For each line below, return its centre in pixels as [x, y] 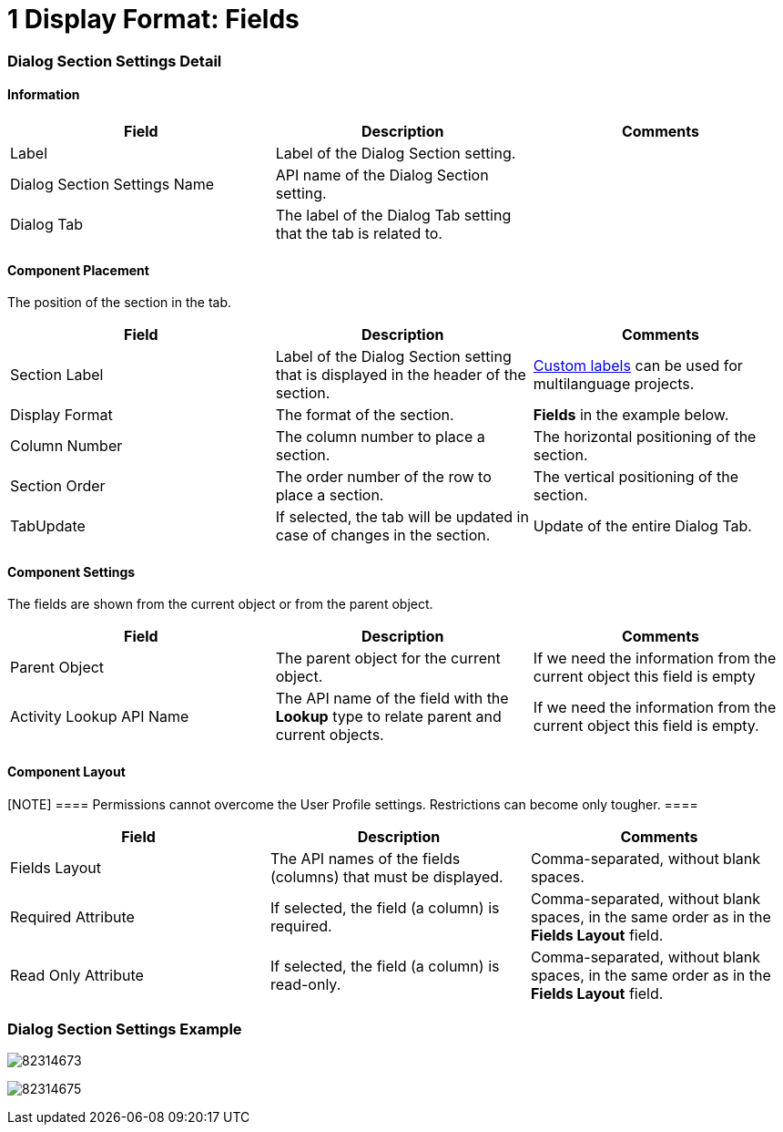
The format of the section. [365, 415]
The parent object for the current [388, 659]
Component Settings [71, 571]
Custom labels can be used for [638, 366]
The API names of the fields [365, 858]
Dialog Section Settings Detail [115, 61]
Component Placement [78, 270]
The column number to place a [380, 437]
